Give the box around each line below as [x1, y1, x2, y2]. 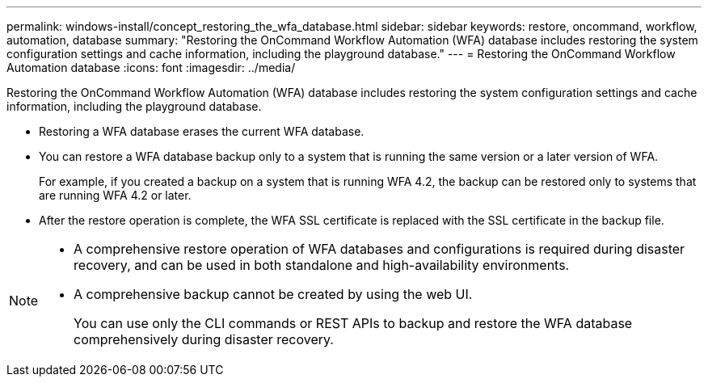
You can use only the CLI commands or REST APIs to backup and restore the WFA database [74, 315, 633, 331]
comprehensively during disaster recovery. [74, 331, 334, 347]
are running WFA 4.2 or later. [39, 188, 192, 202]
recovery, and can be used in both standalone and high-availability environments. [74, 257, 570, 273]
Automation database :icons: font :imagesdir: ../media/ [6, 61, 296, 74]
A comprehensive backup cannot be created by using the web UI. [74, 286, 473, 302]
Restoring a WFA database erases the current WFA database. [39, 124, 365, 138]
